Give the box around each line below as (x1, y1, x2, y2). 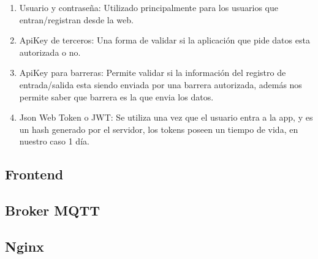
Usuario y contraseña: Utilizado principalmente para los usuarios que (19, 1, 278, 13)
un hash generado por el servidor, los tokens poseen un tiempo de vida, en (19, 122, 298, 135)
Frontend (5, 165, 64, 184)
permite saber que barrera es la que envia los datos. (19, 90, 214, 103)
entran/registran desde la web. (19, 13, 134, 26)
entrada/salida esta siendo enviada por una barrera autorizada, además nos (19, 78, 302, 91)
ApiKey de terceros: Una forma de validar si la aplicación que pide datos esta (19, 34, 310, 47)
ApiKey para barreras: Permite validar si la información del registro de (19, 66, 286, 79)
